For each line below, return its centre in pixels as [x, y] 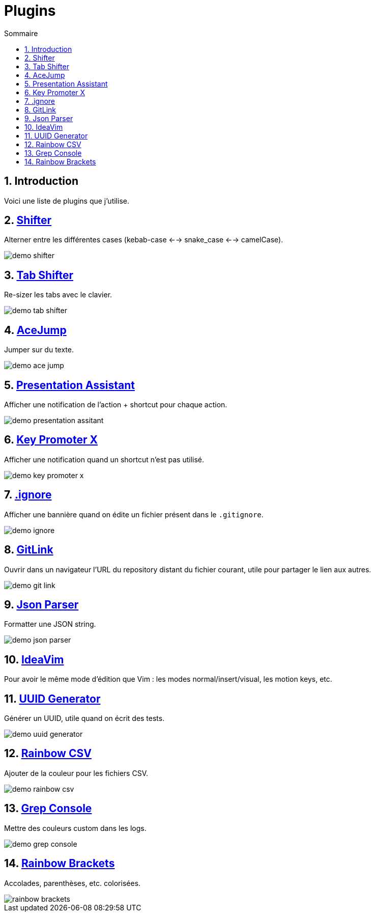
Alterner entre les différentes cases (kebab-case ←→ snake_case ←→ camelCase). [144, 240]
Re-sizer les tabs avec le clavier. [58, 295]
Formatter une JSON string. [50, 624]
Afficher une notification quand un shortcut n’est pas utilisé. [104, 459]
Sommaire [21, 33]
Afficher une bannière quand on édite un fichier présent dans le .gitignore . [134, 514]
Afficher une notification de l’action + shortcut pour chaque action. [116, 404]
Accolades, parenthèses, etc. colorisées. [73, 883]
